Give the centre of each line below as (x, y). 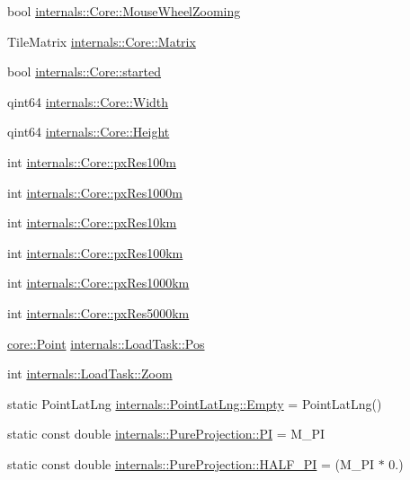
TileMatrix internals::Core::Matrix (102, 41)
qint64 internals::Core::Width (88, 101)
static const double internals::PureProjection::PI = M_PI (166, 434)
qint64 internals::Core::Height (89, 132)
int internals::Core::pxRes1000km (98, 283)
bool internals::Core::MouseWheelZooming (124, 11)
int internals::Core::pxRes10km (92, 222)
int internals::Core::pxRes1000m (95, 192)
